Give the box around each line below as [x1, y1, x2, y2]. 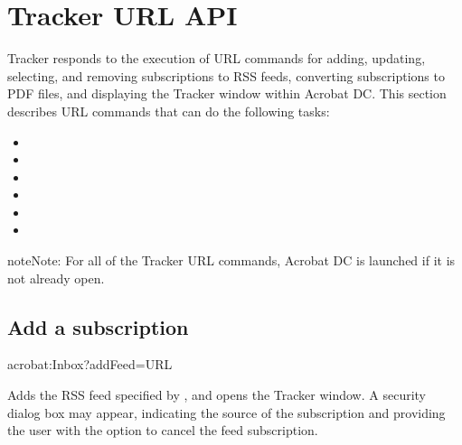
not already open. [7, 268, 105, 287]
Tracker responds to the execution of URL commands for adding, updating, [7, 49, 426, 68]
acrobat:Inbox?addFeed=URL [7, 355, 173, 374]
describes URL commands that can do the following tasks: [7, 101, 330, 120]
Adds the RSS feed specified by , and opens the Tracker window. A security [7, 385, 426, 404]
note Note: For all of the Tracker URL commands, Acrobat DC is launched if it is [7, 251, 456, 270]
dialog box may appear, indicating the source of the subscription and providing [7, 403, 446, 422]
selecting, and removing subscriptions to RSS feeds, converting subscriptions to [7, 66, 445, 85]
